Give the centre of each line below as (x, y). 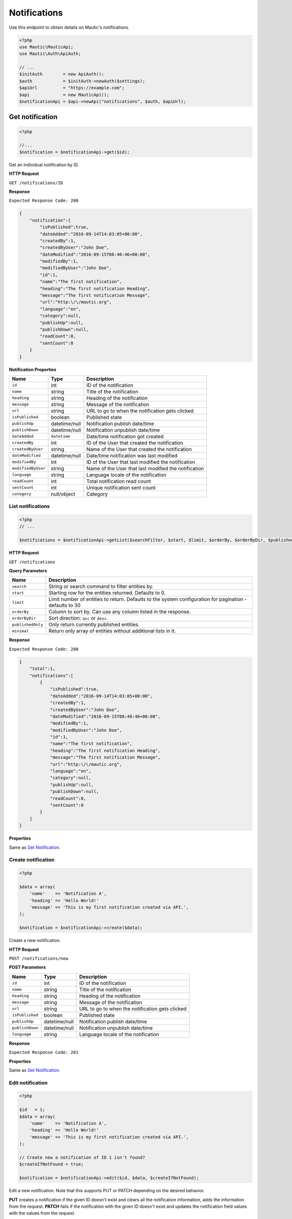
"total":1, (42, 669)
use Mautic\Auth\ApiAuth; (50, 54)
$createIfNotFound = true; (51, 1164)
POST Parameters (27, 967)
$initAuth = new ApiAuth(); (62, 74)
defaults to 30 (64, 606)
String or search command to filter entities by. (101, 587)
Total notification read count (119, 481)
